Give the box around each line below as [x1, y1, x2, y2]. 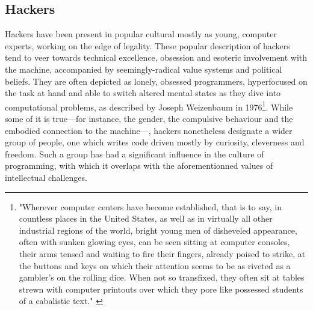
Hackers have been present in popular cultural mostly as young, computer [5, 28, 277, 40]
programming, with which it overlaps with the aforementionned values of [5, 159, 273, 172]
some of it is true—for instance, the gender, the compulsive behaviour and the [5, 112, 293, 125]
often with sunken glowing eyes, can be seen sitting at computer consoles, [19, 236, 290, 248]
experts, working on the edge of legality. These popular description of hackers [5, 39, 290, 52]
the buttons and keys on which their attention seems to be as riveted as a [19, 259, 291, 272]
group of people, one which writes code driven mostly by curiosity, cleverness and [5, 136, 305, 148]
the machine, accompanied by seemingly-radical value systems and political [5, 62, 282, 75]
